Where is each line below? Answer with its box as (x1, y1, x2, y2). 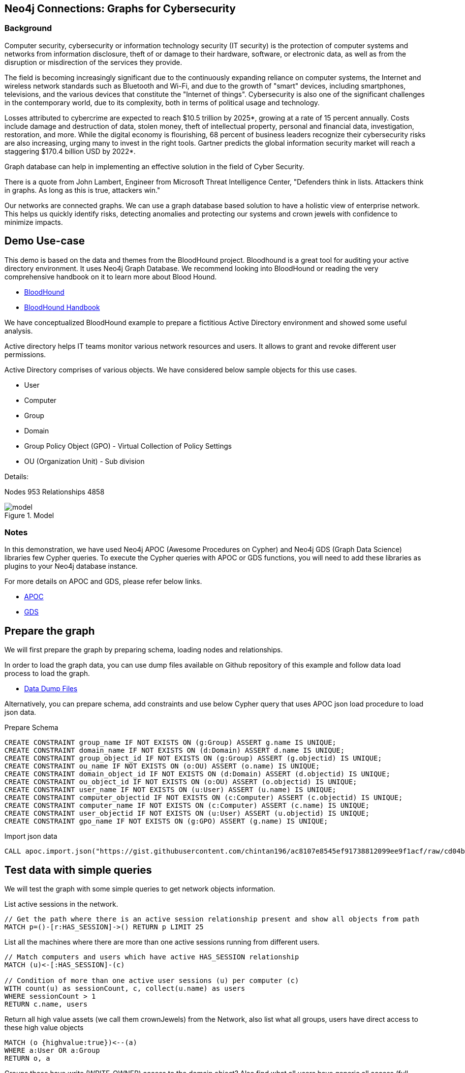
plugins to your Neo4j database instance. (4, 562, 138, 571)
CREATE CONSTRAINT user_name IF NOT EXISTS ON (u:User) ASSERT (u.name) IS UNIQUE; (4, 786, 337, 794)
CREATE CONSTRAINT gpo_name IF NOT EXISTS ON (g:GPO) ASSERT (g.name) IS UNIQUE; (4, 817, 328, 826)
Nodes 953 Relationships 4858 (4, 487, 105, 496)
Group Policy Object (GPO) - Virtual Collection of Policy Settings (24, 441, 232, 450)
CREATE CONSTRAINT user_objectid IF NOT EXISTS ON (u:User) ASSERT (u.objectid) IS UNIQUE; (4, 809, 370, 818)
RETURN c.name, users (4, 1000, 88, 1009)
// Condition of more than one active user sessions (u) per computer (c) (4, 977, 299, 985)
